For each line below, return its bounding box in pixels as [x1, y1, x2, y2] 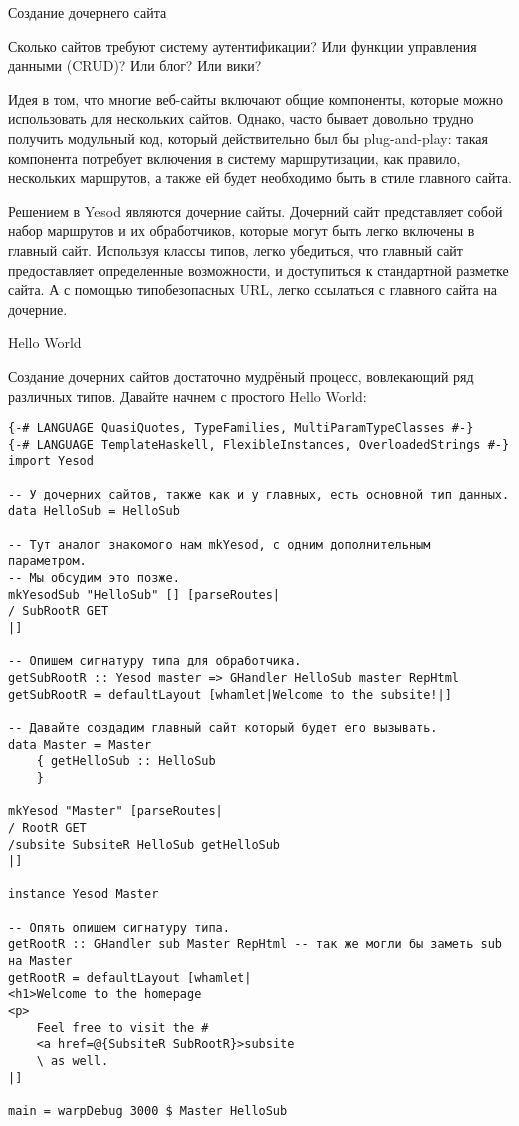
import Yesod [8, 454, 94, 469]
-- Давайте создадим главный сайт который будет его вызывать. [8, 720, 438, 735]
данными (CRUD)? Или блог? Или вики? [8, 55, 262, 76]
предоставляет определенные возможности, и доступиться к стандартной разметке [8, 259, 509, 280]
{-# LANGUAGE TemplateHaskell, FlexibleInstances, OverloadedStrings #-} [8, 437, 510, 452]
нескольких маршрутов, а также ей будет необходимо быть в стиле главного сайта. [8, 167, 512, 188]
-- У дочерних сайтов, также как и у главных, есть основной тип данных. [8, 487, 510, 502]
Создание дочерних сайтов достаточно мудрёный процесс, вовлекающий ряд [8, 365, 474, 386]
